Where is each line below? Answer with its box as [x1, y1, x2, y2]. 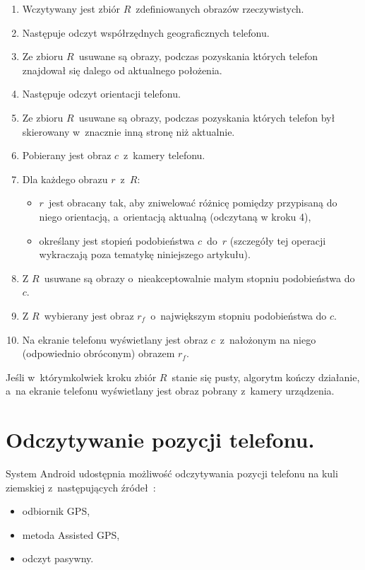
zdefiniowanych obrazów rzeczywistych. [136, 1, 304, 16]
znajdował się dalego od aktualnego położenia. [22, 62, 222, 77]
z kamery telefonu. [124, 148, 205, 163]
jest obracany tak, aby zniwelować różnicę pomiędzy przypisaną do [48, 195, 337, 210]
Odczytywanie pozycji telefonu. [6, 425, 315, 454]
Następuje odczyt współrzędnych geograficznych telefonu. [22, 25, 270, 40]
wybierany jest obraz [44, 308, 134, 322]
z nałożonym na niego [220, 332, 316, 347]
